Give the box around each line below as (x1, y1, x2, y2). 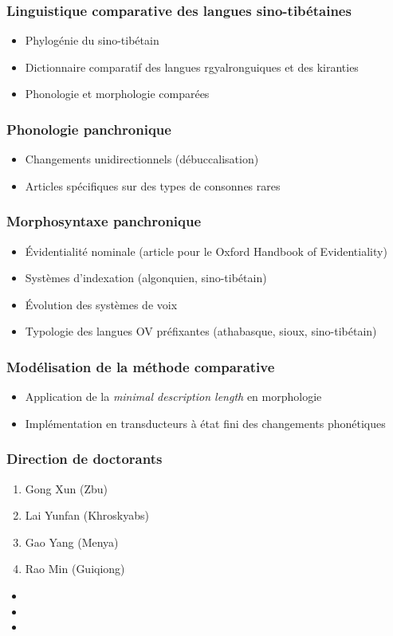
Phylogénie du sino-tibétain (25, 32, 159, 49)
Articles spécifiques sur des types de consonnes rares (25, 177, 281, 194)
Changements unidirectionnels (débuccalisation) (25, 151, 259, 167)
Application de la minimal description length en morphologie (25, 388, 322, 405)
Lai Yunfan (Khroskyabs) (25, 507, 150, 524)
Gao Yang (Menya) (25, 533, 119, 550)
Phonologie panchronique (6, 119, 171, 139)
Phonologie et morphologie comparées (25, 85, 210, 102)
